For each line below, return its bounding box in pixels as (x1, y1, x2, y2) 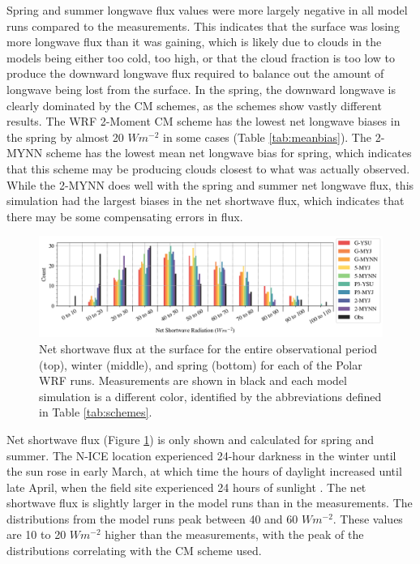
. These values (332, 510, 403, 527)
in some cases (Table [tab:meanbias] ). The (163, 128, 371, 145)
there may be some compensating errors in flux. (6, 207, 243, 224)
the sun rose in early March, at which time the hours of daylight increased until (6, 463, 402, 480)
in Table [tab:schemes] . (39, 404, 152, 421)
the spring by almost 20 (6, 128, 124, 145)
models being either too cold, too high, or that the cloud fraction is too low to (6, 49, 396, 66)
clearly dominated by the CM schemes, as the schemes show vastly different (6, 96, 382, 113)
